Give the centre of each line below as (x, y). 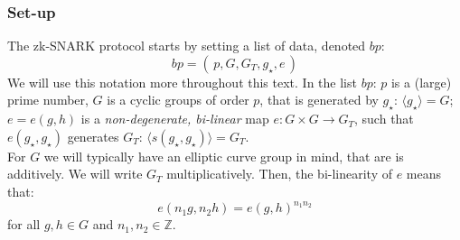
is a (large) (421, 82)
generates (93, 136)
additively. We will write (75, 174)
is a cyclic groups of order (178, 100)
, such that (384, 119)
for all (24, 224)
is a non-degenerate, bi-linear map (175, 119)
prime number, (48, 100)
